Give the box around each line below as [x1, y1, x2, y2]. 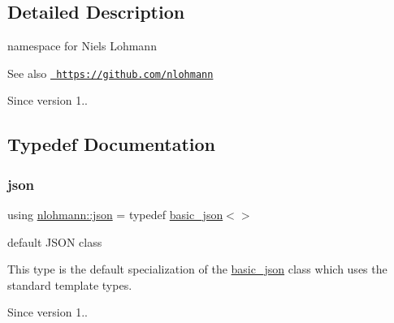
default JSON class [7, 233, 102, 250]
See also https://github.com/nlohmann [7, 64, 214, 81]
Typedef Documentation [7, 131, 215, 157]
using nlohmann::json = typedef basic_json [7, 206, 223, 223]
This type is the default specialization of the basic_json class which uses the [7, 261, 388, 278]
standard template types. [7, 276, 132, 293]
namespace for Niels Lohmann [7, 37, 157, 54]
